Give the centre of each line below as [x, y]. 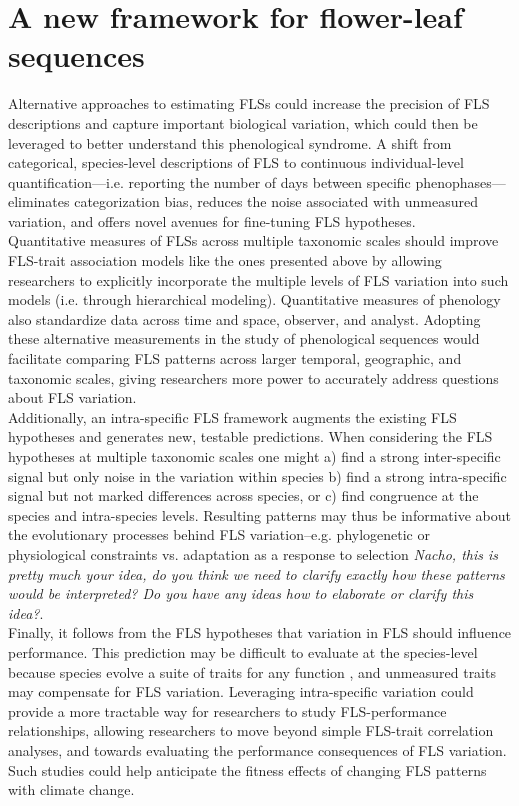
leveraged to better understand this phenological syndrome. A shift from [230, 142]
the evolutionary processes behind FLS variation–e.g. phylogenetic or [219, 534]
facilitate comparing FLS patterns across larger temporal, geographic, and [235, 358]
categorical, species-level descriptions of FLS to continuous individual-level [236, 162]
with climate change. [71, 789]
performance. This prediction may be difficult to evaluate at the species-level [243, 651]
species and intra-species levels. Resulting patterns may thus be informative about [259, 514]
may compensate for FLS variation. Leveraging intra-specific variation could [241, 691]
